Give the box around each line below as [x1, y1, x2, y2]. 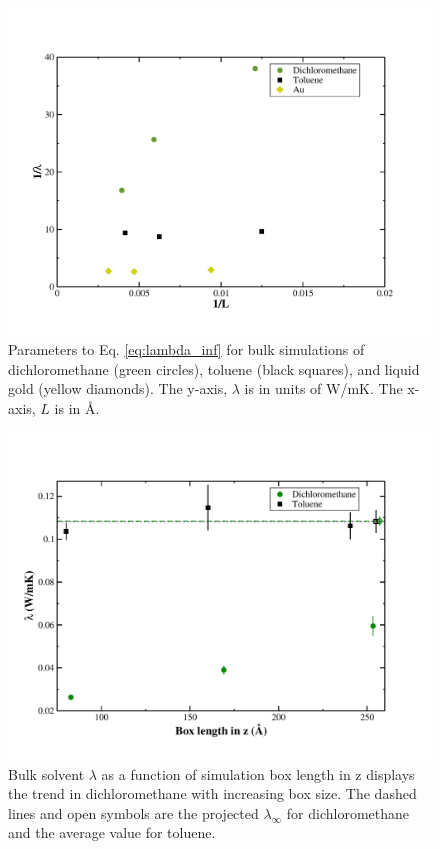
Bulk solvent [8, 763, 85, 784]
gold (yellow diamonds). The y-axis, [8, 378, 228, 399]
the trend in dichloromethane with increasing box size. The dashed [8, 783, 417, 804]
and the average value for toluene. [8, 822, 216, 843]
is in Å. [54, 397, 100, 418]
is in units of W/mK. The [244, 378, 403, 399]
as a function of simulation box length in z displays [101, 763, 415, 784]
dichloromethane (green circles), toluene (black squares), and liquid [8, 358, 420, 379]
